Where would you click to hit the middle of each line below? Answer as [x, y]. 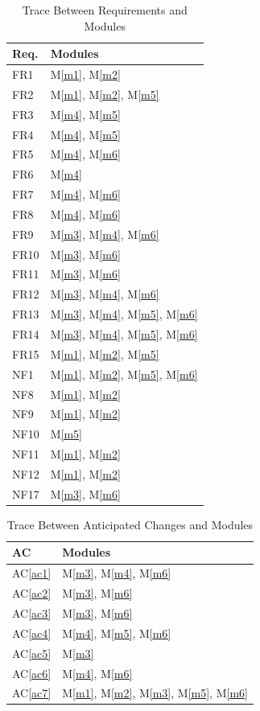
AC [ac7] [32, 693]
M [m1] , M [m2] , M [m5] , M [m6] [124, 374]
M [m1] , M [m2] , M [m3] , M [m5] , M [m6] [155, 693]
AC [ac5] [32, 653]
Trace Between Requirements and [105, 10]
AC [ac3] [32, 612]
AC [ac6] [32, 673]
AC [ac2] [32, 593]
